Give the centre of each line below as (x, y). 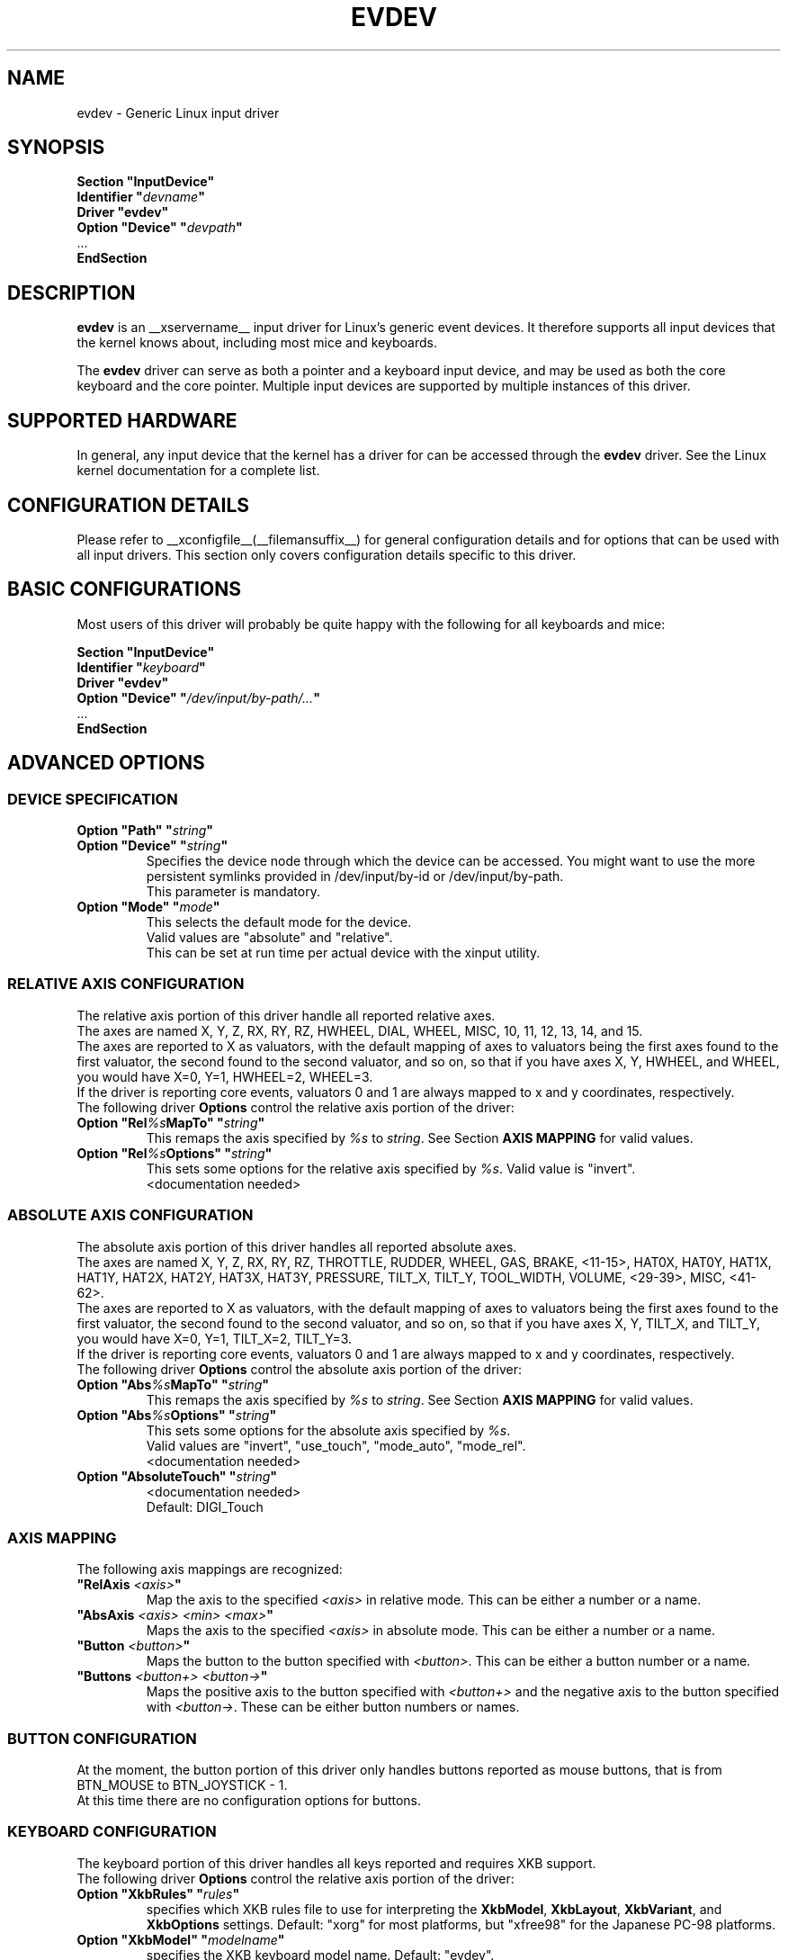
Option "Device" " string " (152, 846)
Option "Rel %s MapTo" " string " (171, 1122)
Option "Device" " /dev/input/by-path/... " (198, 697)
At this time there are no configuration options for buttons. (249, 1801)
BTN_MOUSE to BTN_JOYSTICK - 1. (182, 1785)
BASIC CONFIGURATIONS (124, 589)
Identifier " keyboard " (141, 667)
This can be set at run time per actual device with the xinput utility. (343, 953)
